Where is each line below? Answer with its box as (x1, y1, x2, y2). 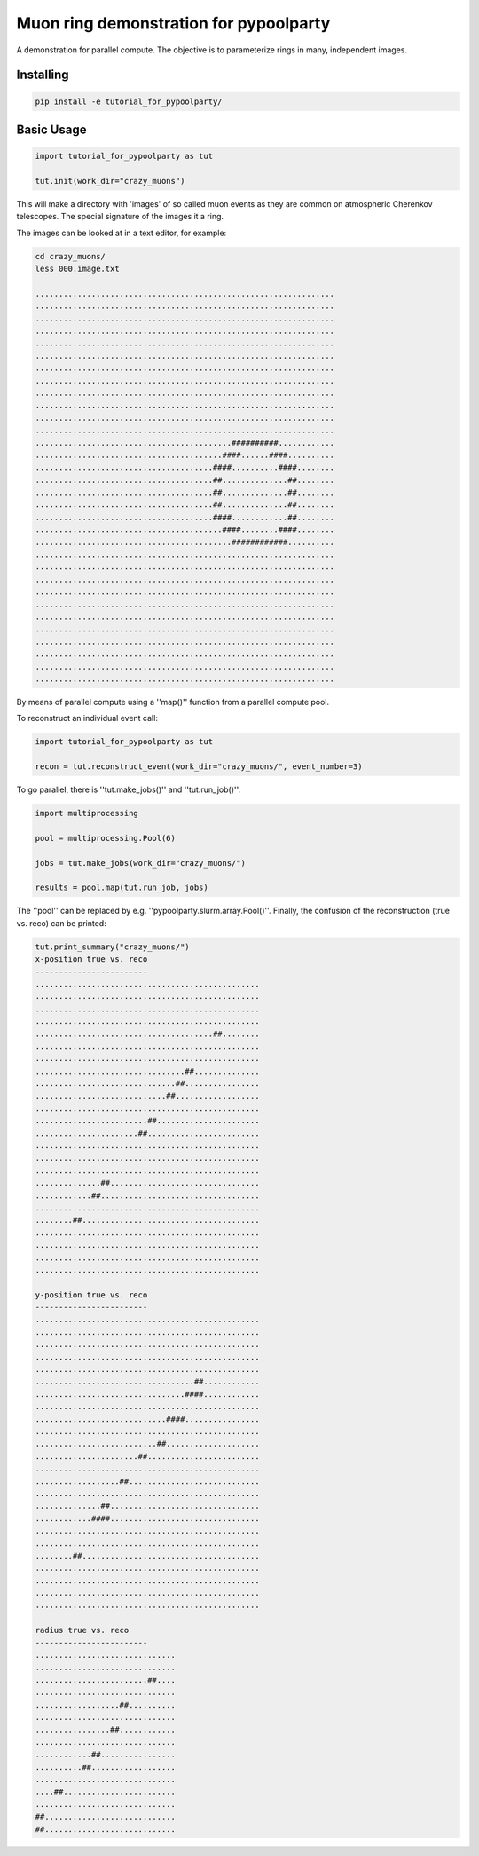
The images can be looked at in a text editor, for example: (16, 227, 227, 238)
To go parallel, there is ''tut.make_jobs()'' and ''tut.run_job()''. (16, 784, 241, 795)
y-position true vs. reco (35, 1289, 148, 1300)
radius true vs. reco (35, 1625, 130, 1636)
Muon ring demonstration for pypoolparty (16, 13, 331, 33)
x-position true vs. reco (35, 955, 148, 964)
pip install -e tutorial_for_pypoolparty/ (35, 96, 223, 107)
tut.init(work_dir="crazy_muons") (35, 176, 185, 186)
